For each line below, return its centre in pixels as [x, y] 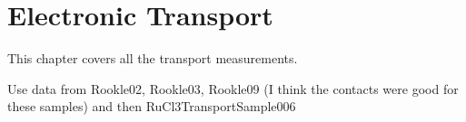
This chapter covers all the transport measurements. [153, 58]
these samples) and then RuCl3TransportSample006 [152, 106]
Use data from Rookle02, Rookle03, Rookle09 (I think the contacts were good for [233, 88]
